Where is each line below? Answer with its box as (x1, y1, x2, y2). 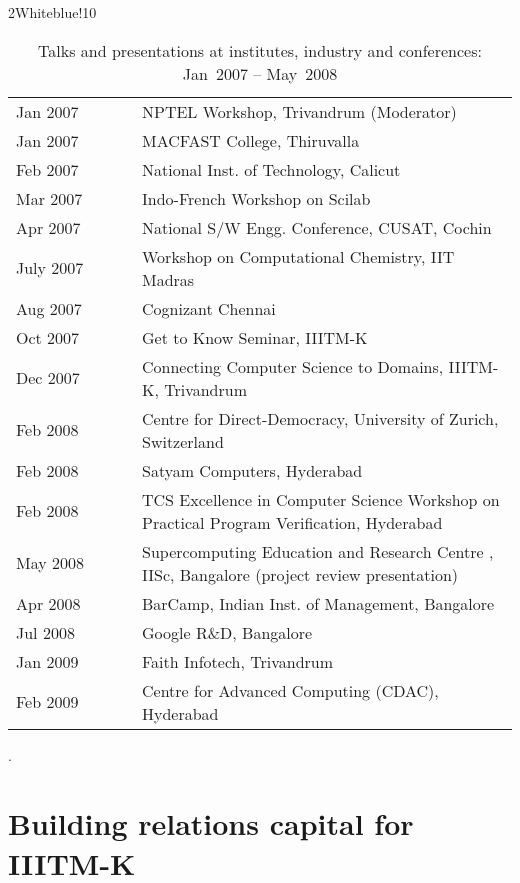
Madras (142, 267, 195, 291)
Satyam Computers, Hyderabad (142, 458, 363, 482)
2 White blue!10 (8, 2, 97, 22)
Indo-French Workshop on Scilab (142, 186, 371, 210)
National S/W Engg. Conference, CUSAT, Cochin (142, 215, 492, 239)
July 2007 (16, 256, 84, 280)
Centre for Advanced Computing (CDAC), (142, 678, 439, 702)
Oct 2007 (16, 325, 80, 349)
